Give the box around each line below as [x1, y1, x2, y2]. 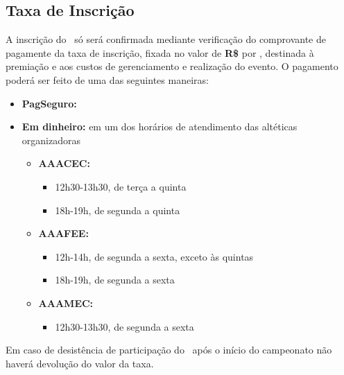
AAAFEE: [38, 226, 89, 241]
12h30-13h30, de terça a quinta [55, 179, 187, 193]
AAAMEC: [38, 295, 94, 310]
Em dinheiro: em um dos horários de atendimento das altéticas [21, 119, 298, 134]
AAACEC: [38, 156, 90, 171]
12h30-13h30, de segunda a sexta [55, 319, 194, 333]
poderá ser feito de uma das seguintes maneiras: [6, 72, 209, 87]
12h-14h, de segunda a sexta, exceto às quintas [55, 249, 254, 263]
